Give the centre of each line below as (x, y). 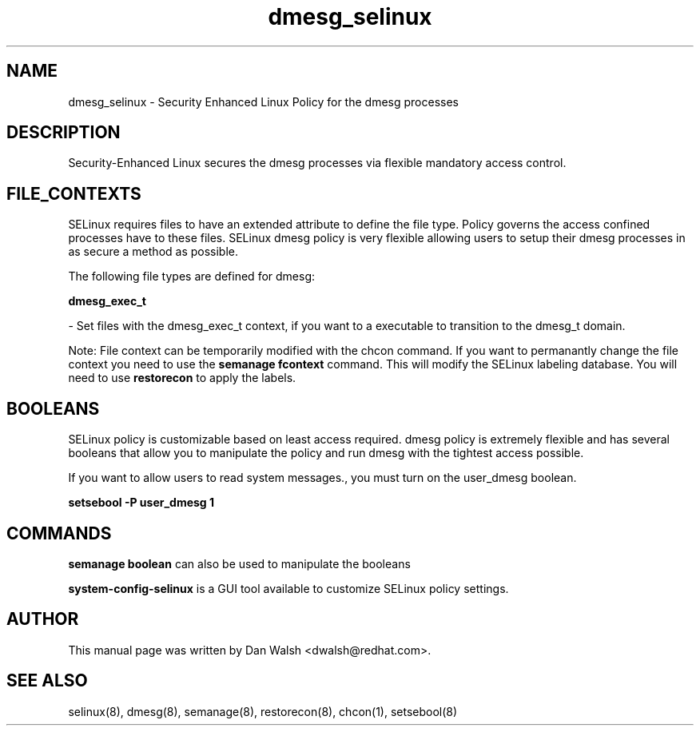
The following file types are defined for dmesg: (192, 276)
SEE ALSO (47, 681)
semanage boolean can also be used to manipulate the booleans (239, 563)
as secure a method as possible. (153, 252)
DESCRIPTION (64, 133)
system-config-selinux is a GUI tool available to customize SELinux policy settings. (288, 588)
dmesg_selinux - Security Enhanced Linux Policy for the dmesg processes (263, 101)
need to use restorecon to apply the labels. (182, 378)
